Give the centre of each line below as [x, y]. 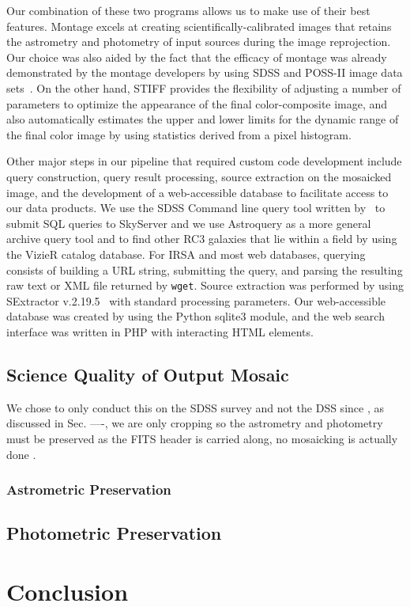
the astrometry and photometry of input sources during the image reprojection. [199, 42]
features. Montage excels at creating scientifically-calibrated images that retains [199, 26]
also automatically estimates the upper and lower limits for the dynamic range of [203, 119]
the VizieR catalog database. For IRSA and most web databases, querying [186, 254]
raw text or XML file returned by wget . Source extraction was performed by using [205, 285]
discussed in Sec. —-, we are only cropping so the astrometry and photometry [195, 423]
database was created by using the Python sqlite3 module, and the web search [196, 316]
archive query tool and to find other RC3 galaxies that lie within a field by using [202, 239]
